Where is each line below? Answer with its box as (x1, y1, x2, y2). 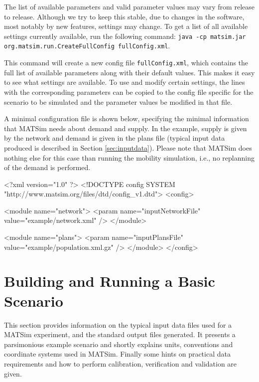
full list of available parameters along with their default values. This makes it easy (4, 67, 255, 77)
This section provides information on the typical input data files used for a (4, 319, 232, 330)
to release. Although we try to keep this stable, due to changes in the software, (4, 11, 245, 21)
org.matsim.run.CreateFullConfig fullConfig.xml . (4, 40, 170, 51)
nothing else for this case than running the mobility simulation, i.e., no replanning (4, 152, 255, 163)
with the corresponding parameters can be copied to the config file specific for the (4, 86, 254, 97)
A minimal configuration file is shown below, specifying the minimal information (4, 113, 249, 124)
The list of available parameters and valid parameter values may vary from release (4, 1, 255, 11)
